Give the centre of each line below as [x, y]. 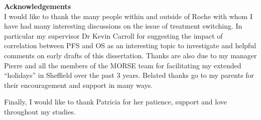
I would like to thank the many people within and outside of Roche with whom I [128, 16]
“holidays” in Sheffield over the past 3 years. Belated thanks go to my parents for [129, 75]
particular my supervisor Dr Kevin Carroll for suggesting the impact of [113, 35]
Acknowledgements [38, 6]
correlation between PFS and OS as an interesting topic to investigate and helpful [130, 45]
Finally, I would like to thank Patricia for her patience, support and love [116, 102]
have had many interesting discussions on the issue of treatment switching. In [123, 26]
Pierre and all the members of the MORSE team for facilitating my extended [123, 65]
